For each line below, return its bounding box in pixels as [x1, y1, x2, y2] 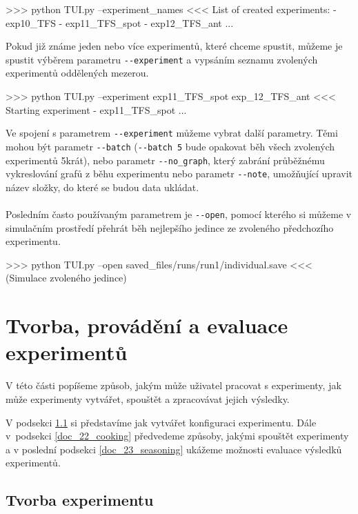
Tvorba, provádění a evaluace [6, 311, 288, 339]
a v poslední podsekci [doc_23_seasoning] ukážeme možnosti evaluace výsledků [6, 442, 342, 456]
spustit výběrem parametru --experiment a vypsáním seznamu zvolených [6, 52, 318, 66]
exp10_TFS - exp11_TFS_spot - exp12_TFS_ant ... [6, 15, 234, 30]
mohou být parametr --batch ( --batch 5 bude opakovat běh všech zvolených [6, 139, 335, 153]
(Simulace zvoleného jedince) [6, 270, 127, 285]
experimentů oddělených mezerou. [6, 66, 149, 80]
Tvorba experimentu [6, 489, 154, 511]
